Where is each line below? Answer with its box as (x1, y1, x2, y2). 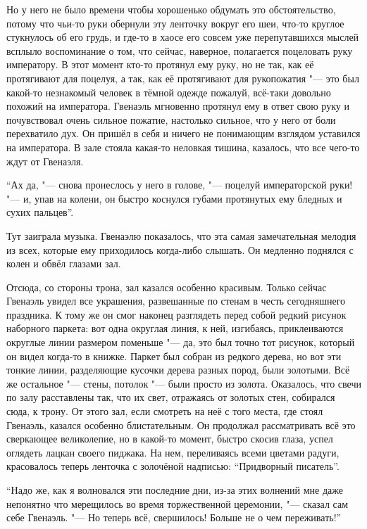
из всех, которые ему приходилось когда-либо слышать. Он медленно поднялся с (6, 242, 354, 257)
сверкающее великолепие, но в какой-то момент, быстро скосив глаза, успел (6, 431, 333, 446)
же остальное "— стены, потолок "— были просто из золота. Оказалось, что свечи (6, 376, 361, 390)
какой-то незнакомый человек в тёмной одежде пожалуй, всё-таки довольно (6, 84, 331, 99)
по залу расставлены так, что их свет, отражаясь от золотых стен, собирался (6, 390, 335, 404)
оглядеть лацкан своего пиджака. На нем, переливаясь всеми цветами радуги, (6, 445, 340, 459)
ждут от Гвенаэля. (6, 153, 84, 168)
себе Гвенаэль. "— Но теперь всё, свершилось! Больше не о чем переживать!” (6, 510, 342, 525)
